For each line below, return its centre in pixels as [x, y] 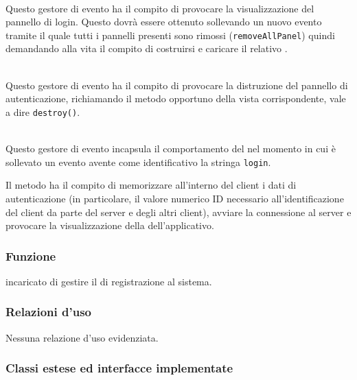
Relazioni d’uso [48, 312]
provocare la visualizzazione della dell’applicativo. [110, 225]
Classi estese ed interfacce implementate [119, 368]
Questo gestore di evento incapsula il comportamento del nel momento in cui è [171, 149]
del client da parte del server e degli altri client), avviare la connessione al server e [178, 212]
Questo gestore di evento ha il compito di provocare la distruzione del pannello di [177, 85]
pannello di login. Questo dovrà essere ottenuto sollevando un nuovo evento [164, 22]
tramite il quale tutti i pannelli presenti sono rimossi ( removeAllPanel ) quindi [170, 35]
